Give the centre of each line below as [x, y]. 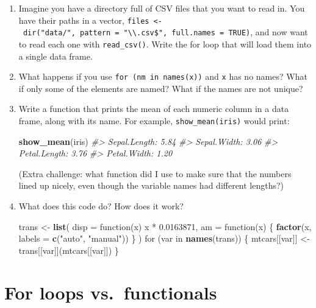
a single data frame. [56, 56]
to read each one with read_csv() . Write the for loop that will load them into [165, 44]
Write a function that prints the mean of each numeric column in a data [154, 109]
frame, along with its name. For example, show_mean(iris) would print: [154, 121]
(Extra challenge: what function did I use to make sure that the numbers [155, 173]
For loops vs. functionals [111, 292]
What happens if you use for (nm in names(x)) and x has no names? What [163, 76]
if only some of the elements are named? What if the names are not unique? [161, 88]
